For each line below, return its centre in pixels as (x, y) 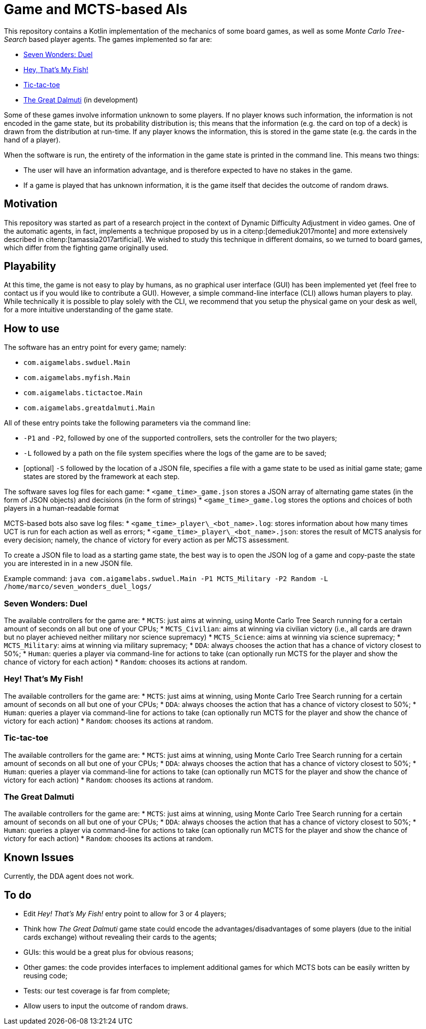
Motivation (31, 204)
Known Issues (39, 857)
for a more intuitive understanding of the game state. (88, 310)
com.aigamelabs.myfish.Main (77, 378)
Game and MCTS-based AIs (96, 9)
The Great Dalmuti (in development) (81, 100)
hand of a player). (32, 140)
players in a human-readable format (61, 508)
